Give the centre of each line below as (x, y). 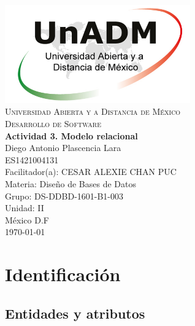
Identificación (63, 274)
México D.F (27, 219)
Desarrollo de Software (53, 124)
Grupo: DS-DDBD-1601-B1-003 (64, 196)
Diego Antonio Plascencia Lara (63, 148)
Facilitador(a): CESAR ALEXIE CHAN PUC (91, 172)
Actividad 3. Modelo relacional (71, 135)
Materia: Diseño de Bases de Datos (71, 184)
